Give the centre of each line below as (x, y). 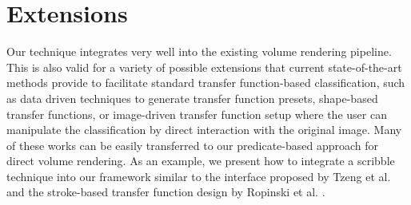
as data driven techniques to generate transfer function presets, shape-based (192, 98)
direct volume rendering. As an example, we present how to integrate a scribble (201, 161)
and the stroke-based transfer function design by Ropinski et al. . (166, 192)
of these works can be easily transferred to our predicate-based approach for (193, 145)
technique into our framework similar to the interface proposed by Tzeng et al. (199, 176)
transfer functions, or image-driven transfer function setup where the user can (197, 114)
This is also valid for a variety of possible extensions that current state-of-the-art (204, 67)
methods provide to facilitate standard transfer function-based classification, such (206, 83)
